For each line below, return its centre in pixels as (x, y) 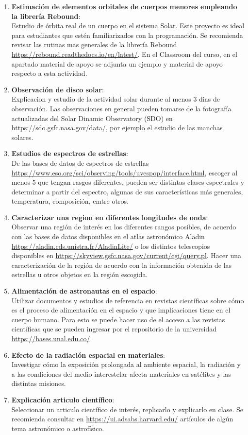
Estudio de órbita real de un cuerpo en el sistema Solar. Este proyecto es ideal (128, 26)
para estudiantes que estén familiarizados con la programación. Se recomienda (127, 35)
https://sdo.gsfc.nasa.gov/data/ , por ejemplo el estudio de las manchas (117, 128)
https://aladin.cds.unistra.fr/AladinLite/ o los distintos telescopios (111, 246)
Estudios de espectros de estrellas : (70, 153)
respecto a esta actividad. (49, 73)
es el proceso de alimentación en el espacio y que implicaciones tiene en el (121, 310)
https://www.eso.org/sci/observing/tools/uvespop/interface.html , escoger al (124, 172)
